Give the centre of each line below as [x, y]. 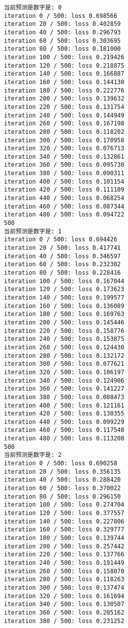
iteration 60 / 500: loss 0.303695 [63, 41]
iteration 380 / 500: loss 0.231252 [64, 621]
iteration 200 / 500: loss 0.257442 [64, 546]
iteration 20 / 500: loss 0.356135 [63, 471]
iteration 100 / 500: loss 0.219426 [64, 57]
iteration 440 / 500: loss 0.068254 [64, 198]
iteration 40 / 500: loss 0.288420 [63, 480]
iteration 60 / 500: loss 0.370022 [63, 488]
